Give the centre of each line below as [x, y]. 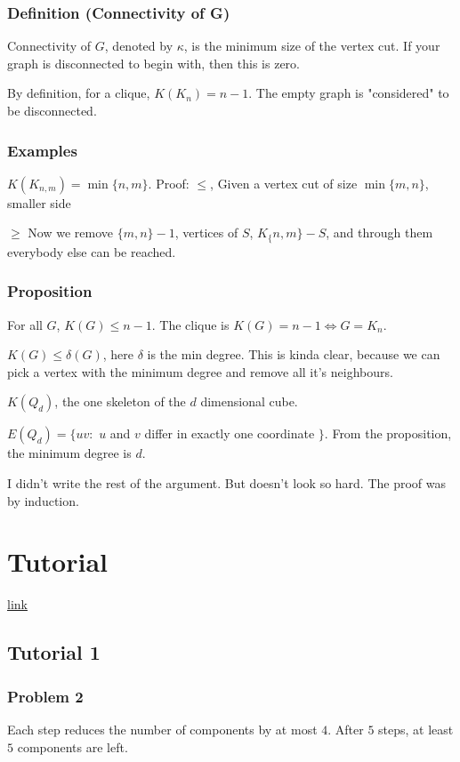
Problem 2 [45, 696]
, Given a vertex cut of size [284, 183]
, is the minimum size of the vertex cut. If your [312, 46]
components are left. [73, 746]
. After [346, 729]
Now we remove [70, 233]
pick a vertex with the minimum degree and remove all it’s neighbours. [200, 371]
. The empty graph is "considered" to [349, 93]
